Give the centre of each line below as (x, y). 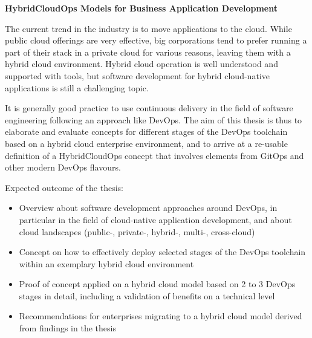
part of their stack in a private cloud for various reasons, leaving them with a (148, 52)
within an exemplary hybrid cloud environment (106, 263)
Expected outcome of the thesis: (64, 187)
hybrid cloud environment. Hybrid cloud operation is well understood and (141, 64)
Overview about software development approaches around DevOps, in (148, 208)
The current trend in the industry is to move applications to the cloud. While (148, 28)
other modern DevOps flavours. (63, 167)
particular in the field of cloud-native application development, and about (155, 219)
